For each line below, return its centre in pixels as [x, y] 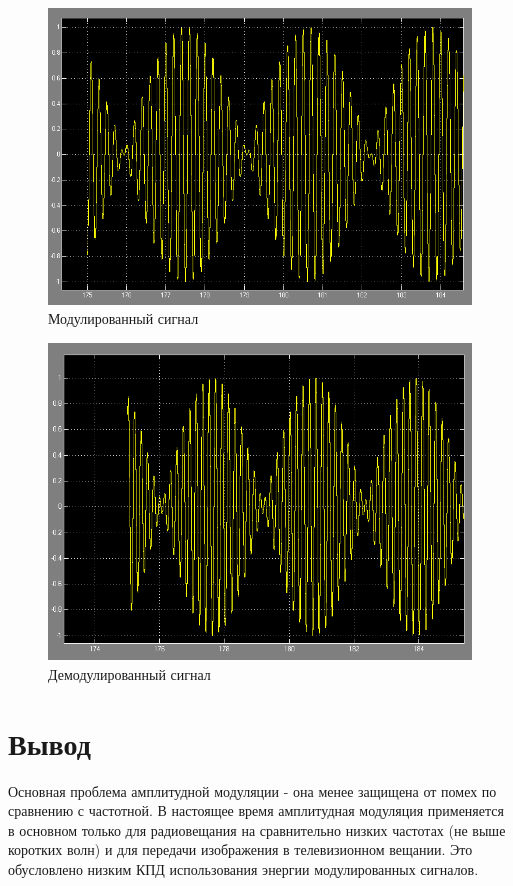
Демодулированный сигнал [129, 673]
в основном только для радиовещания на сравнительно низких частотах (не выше [257, 829]
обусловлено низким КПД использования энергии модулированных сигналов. [243, 869]
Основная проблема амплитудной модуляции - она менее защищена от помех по [252, 790]
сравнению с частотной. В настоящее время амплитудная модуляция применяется [256, 810]
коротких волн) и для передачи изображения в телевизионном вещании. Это [240, 849]
